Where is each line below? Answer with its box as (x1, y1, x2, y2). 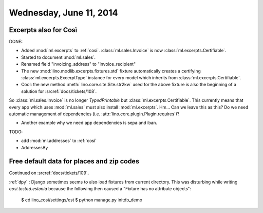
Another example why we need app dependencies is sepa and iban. (21, 120, 158, 126)
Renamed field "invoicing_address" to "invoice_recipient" (21, 61, 136, 67)
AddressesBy (21, 144, 48, 150)
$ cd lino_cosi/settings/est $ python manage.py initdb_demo (21, 197, 143, 203)
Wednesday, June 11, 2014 (9, 7, 118, 18)
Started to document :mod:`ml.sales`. (21, 54, 96, 60)
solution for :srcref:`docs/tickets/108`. (21, 88, 97, 94)
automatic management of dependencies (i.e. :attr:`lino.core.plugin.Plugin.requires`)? (9, 111, 180, 117)
